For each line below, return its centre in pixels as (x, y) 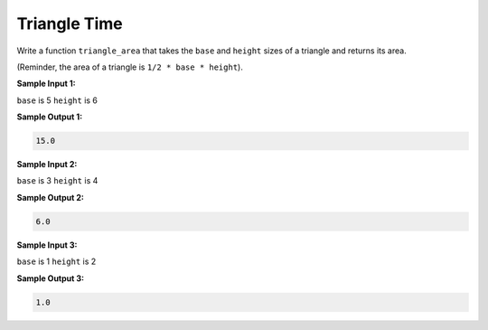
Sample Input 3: (47, 245)
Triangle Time (70, 24)
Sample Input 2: (47, 165)
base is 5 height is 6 (57, 100)
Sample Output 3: (51, 278)
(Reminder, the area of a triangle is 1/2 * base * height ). (130, 67)
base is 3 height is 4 (57, 181)
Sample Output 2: (51, 197)
